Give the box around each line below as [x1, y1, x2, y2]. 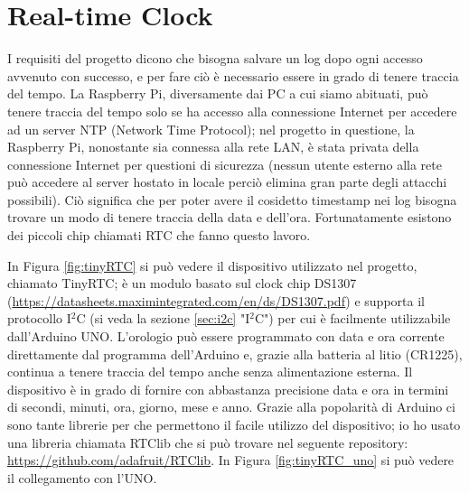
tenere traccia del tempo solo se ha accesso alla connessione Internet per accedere [7, 101, 457, 120]
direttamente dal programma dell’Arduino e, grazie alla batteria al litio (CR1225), [7, 344, 463, 363]
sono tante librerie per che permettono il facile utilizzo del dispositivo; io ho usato [7, 415, 461, 433]
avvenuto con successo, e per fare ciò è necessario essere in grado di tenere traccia [7, 66, 459, 85]
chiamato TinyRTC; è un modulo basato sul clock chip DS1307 [7, 274, 357, 293]
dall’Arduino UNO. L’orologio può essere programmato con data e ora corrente [7, 327, 445, 346]
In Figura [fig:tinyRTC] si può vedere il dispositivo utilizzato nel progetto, [7, 256, 417, 274]
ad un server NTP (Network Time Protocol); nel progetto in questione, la [7, 119, 415, 138]
